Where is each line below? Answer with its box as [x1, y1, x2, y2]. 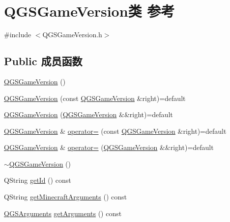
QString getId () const [4, 175, 71, 185]
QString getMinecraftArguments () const [4, 192, 127, 202]
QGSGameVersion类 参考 [4, 1, 175, 21]
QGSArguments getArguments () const [4, 208, 122, 218]
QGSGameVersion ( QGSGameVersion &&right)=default [4, 109, 173, 120]
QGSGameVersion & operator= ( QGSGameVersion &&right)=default [4, 142, 214, 152]
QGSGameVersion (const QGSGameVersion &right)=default [4, 93, 186, 103]
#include [4, 29, 31, 40]
